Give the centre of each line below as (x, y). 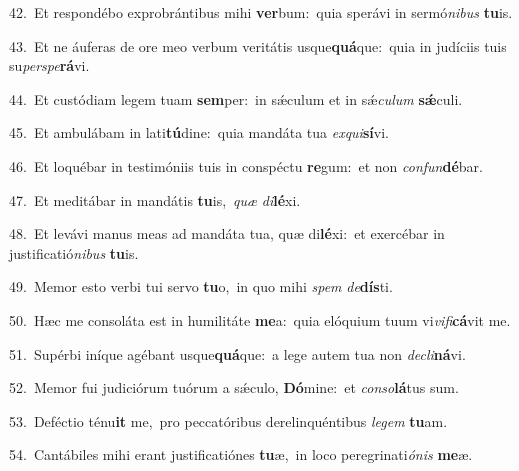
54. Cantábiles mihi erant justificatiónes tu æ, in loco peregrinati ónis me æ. (241, 454)
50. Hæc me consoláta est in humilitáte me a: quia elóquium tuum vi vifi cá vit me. (260, 319)
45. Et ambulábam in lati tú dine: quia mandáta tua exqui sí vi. (199, 132)
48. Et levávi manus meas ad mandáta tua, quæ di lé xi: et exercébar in (227, 233)
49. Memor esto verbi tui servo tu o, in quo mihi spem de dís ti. (201, 286)
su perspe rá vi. (49, 65)
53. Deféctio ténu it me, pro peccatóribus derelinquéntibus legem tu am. (228, 420)
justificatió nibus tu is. (74, 252)
